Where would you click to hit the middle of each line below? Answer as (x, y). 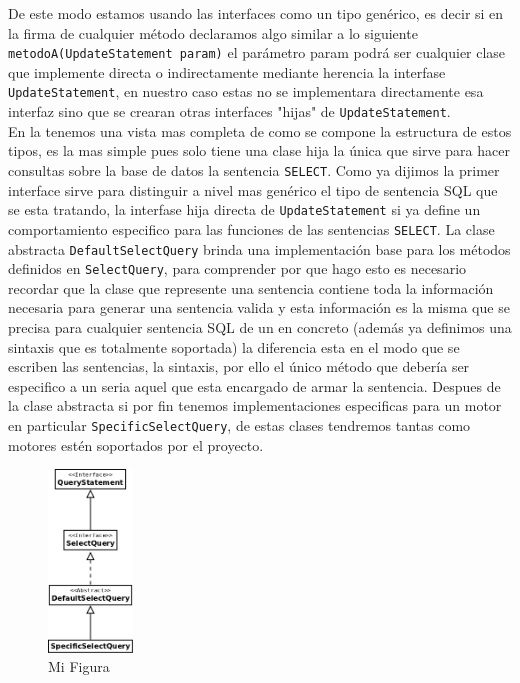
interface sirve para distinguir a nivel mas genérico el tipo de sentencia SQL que (253, 189)
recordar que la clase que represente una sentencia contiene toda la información (251, 287)
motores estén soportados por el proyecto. (136, 444)
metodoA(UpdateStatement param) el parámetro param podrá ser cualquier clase (257, 52)
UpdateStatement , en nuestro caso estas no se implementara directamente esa (246, 91)
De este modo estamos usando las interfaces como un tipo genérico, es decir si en (256, 13)
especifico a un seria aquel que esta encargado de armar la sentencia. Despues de (254, 385)
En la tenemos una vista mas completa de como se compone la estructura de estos (260, 130)
